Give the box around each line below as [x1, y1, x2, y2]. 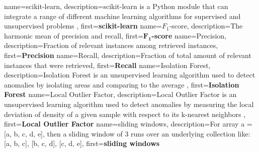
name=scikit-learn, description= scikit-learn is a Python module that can [4, 1, 228, 11]
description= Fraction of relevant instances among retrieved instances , [4, 40, 218, 50]
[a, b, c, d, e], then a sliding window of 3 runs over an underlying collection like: [4, 128, 250, 138]
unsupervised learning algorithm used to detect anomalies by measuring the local [4, 98, 254, 109]
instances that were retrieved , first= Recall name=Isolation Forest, [4, 59, 211, 70]
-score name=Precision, [151, 30, 226, 40]
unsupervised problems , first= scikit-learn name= [4, 20, 162, 31]
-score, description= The [169, 20, 243, 31]
